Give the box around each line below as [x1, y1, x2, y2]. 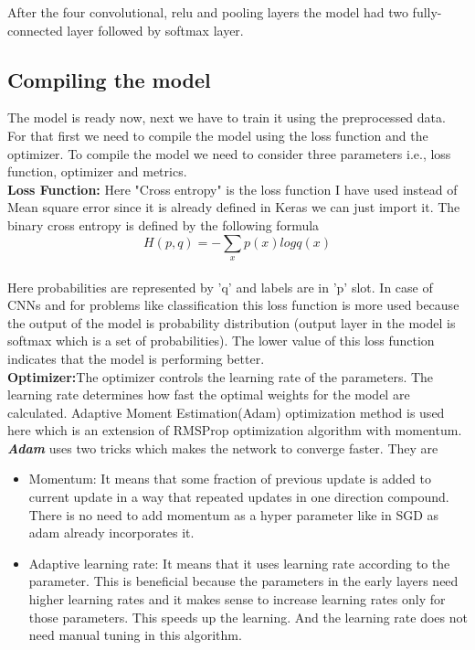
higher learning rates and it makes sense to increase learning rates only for [28, 590, 446, 609]
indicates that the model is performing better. [7, 348, 265, 368]
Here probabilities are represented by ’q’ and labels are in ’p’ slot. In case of [7, 277, 433, 296]
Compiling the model [7, 65, 211, 93]
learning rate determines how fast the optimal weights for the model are [7, 385, 410, 404]
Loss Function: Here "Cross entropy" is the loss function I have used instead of [7, 179, 458, 198]
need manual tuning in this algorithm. [28, 625, 242, 645]
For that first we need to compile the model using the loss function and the [7, 125, 428, 144]
